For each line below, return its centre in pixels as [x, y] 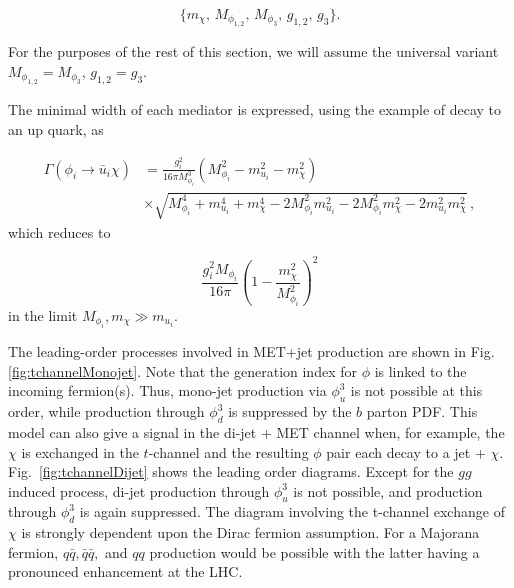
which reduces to [59, 231]
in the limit [43, 314]
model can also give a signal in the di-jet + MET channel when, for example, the [256, 431]
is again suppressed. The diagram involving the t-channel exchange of [292, 511]
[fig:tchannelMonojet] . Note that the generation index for [182, 370]
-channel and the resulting [228, 451]
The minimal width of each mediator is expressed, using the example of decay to [255, 109]
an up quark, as [56, 129]
